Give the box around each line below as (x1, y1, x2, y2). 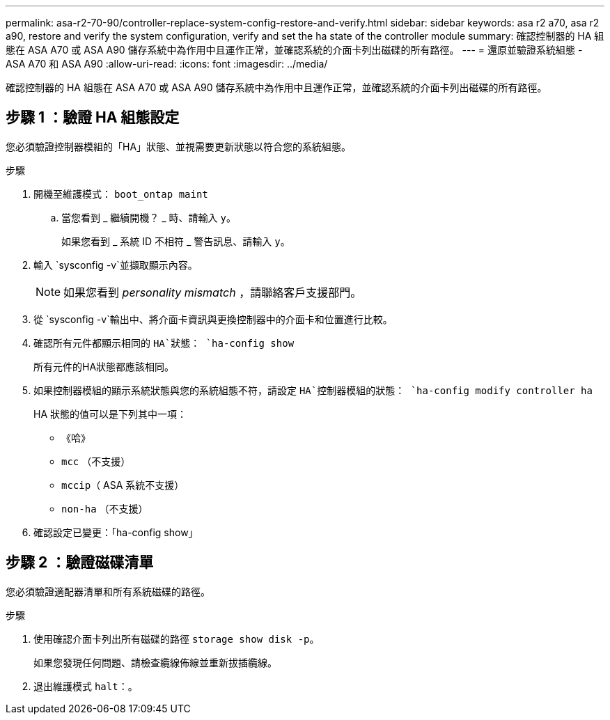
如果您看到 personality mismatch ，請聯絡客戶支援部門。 (63, 285, 362, 299)
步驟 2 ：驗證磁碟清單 (6, 554, 154, 572)
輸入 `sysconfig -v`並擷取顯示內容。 (33, 258, 198, 271)
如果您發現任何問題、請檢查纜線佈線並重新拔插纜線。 (33, 656, 277, 668)
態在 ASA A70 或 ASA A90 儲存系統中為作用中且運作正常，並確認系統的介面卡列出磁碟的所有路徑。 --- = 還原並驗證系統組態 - (6, 44, 583, 56)
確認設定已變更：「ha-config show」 (33, 526, 198, 538)
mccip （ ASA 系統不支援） (61, 478, 185, 491)
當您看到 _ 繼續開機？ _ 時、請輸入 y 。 (61, 211, 236, 224)
